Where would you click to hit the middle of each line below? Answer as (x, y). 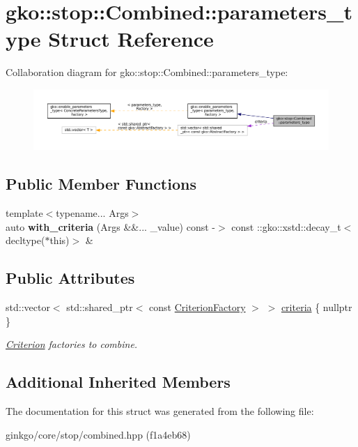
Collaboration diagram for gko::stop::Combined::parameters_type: (147, 72)
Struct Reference (131, 39)
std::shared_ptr (100, 307)
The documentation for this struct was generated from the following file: (160, 411)
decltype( (25, 240)
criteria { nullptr (317, 307)
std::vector (28, 307)
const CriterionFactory (197, 307)
